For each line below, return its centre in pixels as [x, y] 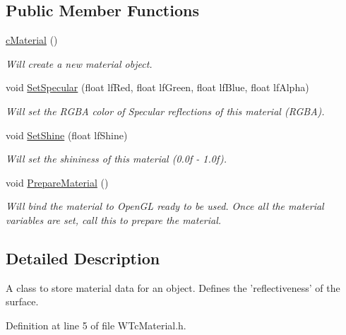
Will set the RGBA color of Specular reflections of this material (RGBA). [165, 111]
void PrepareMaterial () [57, 182]
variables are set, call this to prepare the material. [114, 219]
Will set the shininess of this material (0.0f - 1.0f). [116, 159]
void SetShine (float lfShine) [67, 135]
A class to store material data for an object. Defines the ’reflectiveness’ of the [173, 287]
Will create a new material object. [79, 63]
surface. [22, 301]
